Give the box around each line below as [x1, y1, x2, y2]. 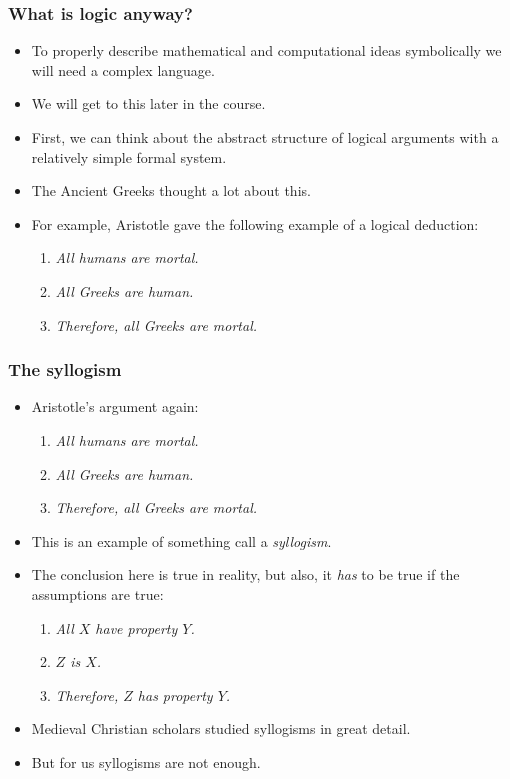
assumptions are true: [31, 583, 164, 604]
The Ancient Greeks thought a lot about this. [31, 180, 311, 201]
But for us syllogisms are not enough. [31, 751, 261, 772]
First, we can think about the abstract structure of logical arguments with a [31, 127, 499, 147]
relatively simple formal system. [31, 146, 227, 167]
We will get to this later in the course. [31, 93, 266, 114]
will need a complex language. [31, 59, 215, 80]
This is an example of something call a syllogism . [31, 530, 332, 551]
